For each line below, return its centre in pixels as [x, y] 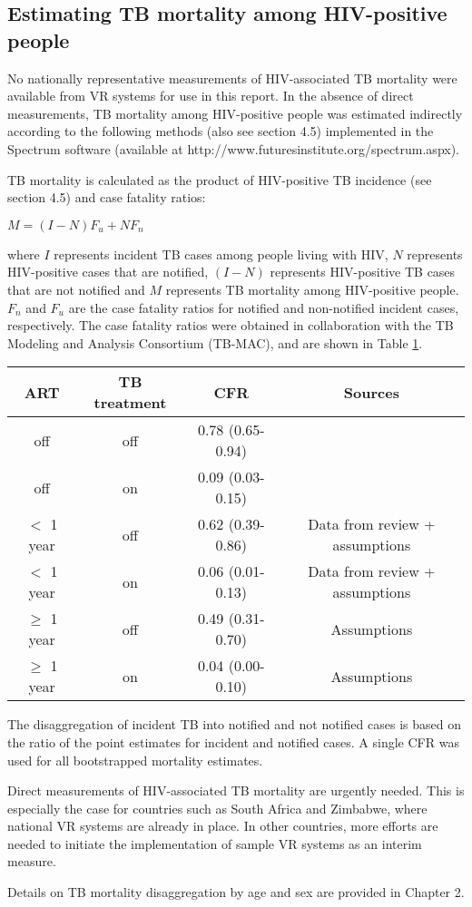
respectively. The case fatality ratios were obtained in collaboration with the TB [231, 325]
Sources [371, 392]
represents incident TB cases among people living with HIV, [221, 254]
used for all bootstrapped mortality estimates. [135, 760]
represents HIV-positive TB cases [363, 272]
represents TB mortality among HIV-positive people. [312, 289]
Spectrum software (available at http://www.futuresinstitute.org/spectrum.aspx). [234, 148]
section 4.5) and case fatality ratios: [107, 197]
